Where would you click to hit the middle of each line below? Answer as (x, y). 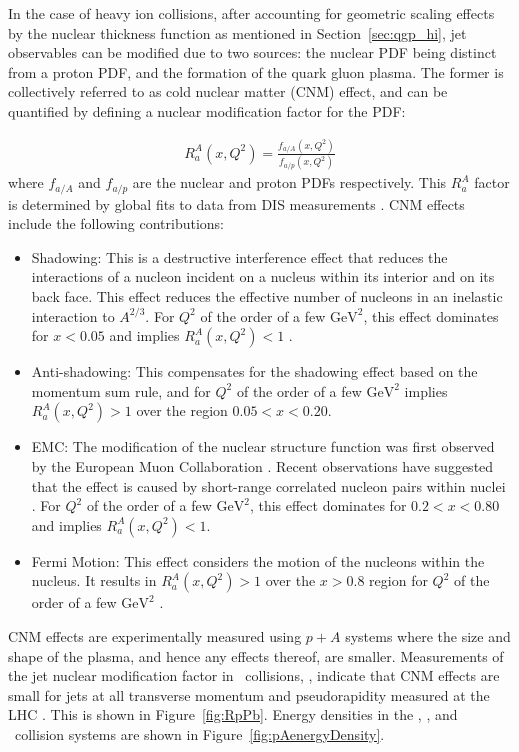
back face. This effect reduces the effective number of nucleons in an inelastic (267, 296)
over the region (182, 410)
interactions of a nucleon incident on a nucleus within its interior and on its (263, 276)
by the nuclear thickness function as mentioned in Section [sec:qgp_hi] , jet (237, 32)
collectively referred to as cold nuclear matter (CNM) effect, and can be (228, 91)
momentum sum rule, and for (121, 390)
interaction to (73, 315)
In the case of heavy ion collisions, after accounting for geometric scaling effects (251, 13)
